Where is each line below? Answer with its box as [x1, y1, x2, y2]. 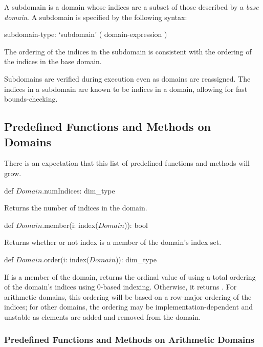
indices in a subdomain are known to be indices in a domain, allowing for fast [4, 83, 248, 94]
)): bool [124, 219, 148, 230]
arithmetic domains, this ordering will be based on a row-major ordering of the [4, 291, 252, 302]
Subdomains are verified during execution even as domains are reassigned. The [4, 73, 251, 84]
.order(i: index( [42, 254, 90, 264]
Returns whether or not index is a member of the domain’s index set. [4, 237, 222, 247]
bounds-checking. [4, 93, 58, 104]
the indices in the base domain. [4, 56, 102, 67]
